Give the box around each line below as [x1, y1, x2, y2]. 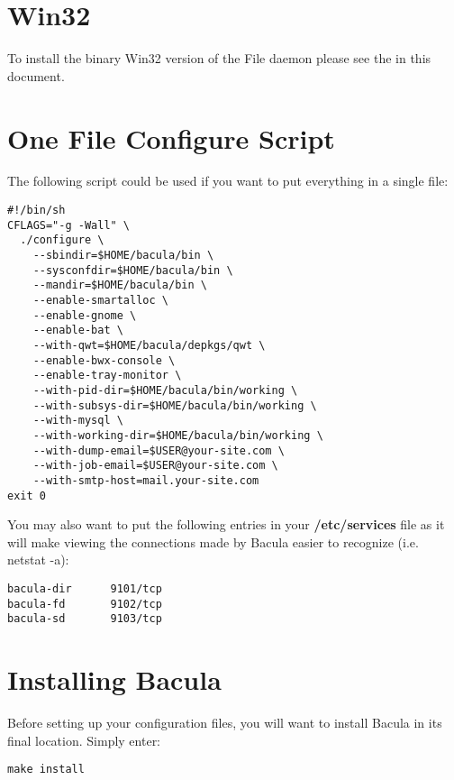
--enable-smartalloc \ [32, 293, 168, 307]
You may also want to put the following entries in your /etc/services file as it [7, 515, 445, 534]
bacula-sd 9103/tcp [7, 612, 162, 626]
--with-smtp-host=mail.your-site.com [32, 473, 259, 487]
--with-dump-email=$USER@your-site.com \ [32, 444, 285, 457]
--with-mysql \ [32, 414, 123, 427]
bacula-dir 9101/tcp [7, 582, 162, 595]
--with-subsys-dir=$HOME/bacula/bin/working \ [32, 399, 317, 412]
